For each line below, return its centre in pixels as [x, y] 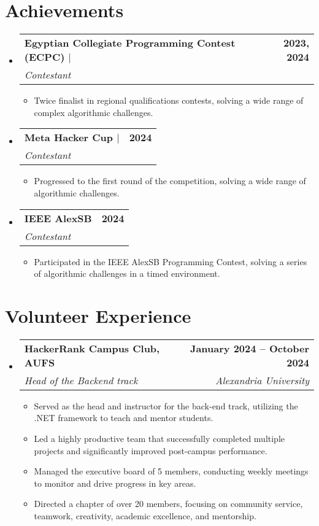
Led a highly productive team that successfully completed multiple [159, 438]
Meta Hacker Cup [69, 137]
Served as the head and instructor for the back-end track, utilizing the [166, 405]
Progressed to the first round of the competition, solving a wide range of [170, 181]
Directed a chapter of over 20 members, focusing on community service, [168, 504]
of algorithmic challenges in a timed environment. [127, 273]
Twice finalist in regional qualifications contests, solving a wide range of [169, 100]
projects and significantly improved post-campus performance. [151, 450]
